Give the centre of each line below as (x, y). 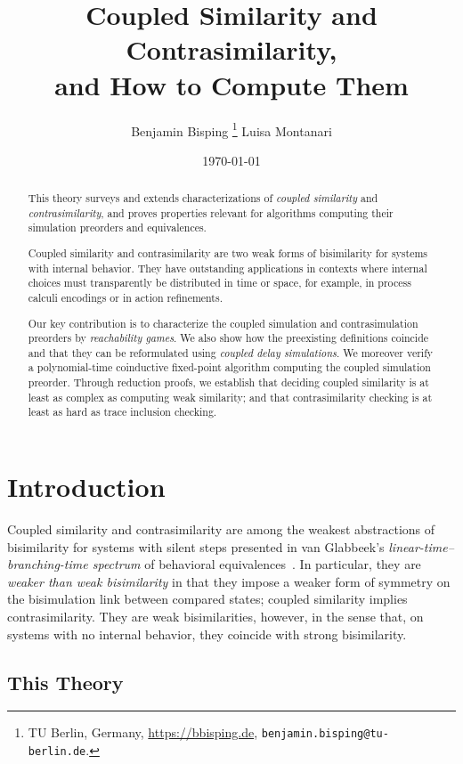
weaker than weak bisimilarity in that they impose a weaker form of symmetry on (229, 581)
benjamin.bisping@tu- (325, 734)
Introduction (86, 487)
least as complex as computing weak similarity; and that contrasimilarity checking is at (230, 397)
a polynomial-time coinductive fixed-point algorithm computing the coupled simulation (229, 367)
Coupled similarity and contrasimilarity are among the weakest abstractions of (221, 529)
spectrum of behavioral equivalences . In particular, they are (256, 564)
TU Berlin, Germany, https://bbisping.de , (143, 732)
